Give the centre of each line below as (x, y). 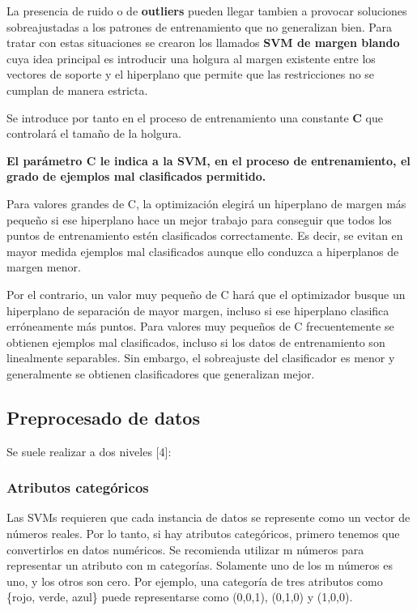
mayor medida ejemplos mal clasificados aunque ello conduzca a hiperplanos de (203, 251)
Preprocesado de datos (103, 417)
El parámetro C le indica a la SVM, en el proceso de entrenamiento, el (208, 160)
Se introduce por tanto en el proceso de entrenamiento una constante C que (195, 117)
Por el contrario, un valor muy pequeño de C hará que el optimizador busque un (206, 294)
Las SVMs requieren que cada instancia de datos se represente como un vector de (208, 517)
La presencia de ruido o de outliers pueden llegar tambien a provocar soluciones (207, 11)
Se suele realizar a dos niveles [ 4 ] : (89, 451)
